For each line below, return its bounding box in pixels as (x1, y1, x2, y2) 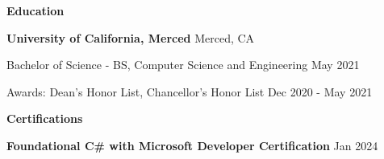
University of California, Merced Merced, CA (6, 29, 255, 46)
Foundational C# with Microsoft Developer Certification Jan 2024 (6, 137, 378, 153)
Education (6, 2, 65, 18)
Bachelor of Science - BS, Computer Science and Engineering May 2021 (6, 56, 360, 73)
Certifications (6, 110, 83, 127)
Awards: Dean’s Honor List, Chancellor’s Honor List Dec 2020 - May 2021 (6, 83, 373, 100)
